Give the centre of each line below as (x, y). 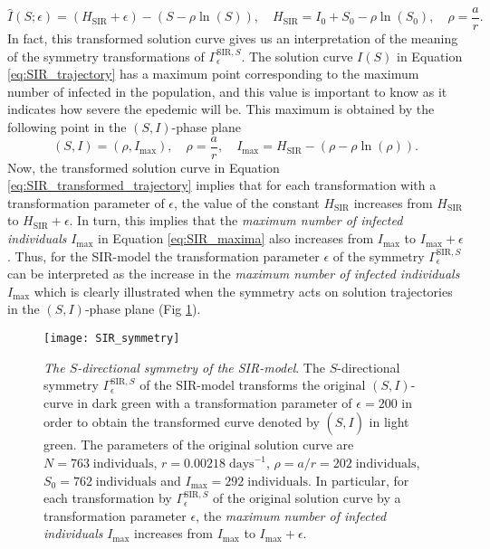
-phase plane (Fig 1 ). (143, 309)
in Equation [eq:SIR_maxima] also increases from (236, 238)
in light (389, 422)
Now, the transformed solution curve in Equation (144, 167)
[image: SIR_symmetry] (112, 339)
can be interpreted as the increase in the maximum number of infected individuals (234, 274)
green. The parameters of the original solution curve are (199, 445)
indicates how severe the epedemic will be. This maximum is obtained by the (221, 109)
